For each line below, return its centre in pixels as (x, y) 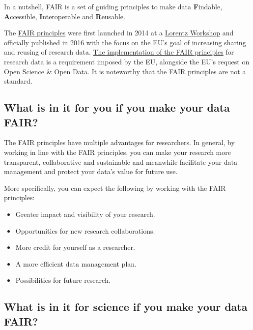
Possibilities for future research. (63, 280)
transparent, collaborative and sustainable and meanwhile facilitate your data (121, 162)
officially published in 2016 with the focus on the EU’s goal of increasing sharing (125, 42)
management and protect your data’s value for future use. (91, 171)
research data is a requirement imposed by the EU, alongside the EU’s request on (127, 61)
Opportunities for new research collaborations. (85, 230)
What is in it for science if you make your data (126, 307)
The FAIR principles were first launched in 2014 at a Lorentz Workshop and (119, 33)
